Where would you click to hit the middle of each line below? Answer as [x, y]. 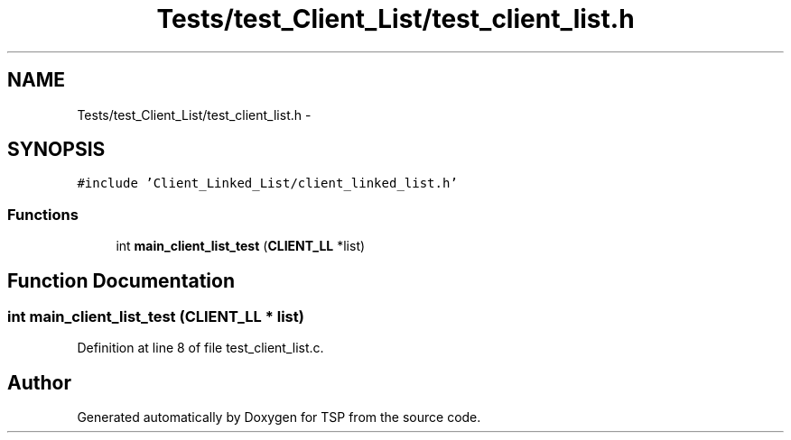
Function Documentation [121, 280]
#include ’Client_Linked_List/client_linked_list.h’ [267, 183]
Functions [43, 214]
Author [39, 382]
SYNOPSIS [56, 150]
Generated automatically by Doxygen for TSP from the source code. [279, 417]
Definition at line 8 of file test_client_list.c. [200, 348]
